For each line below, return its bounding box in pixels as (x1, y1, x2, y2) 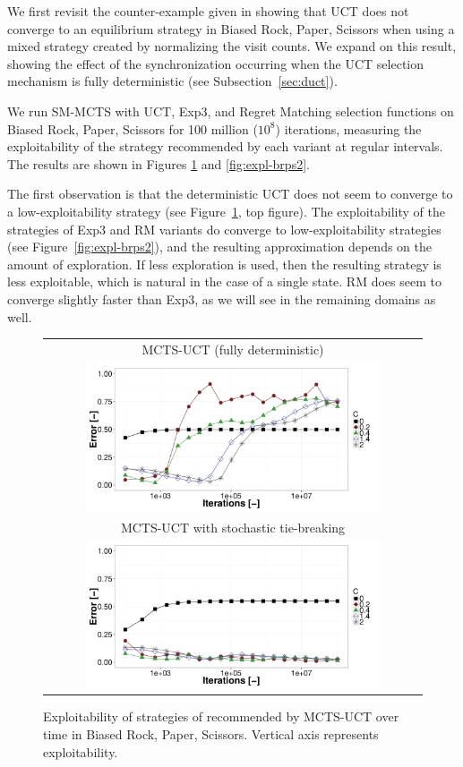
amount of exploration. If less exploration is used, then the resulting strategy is (7, 254, 442, 273)
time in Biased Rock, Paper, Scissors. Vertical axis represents (43, 725, 379, 744)
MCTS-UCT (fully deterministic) (141, 339, 324, 358)
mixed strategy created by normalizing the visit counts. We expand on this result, (7, 37, 457, 55)
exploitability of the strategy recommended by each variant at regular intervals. (7, 137, 443, 156)
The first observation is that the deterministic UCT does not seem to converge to (7, 184, 453, 203)
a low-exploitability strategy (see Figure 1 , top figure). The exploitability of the (7, 201, 445, 220)
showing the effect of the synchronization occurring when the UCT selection (7, 54, 424, 72)
